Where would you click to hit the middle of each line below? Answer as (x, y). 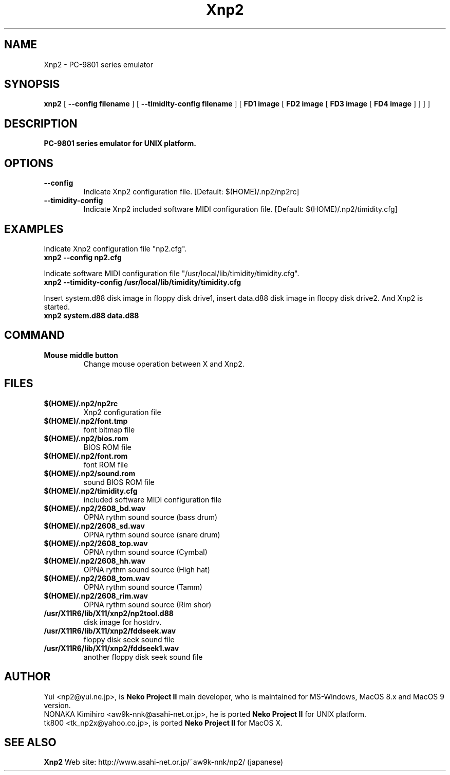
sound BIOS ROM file (119, 482)
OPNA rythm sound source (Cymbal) (145, 552)
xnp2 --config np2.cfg (83, 257)
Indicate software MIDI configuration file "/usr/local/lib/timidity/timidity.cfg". (172, 273)
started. (57, 307)
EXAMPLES (34, 229)
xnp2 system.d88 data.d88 (91, 315)
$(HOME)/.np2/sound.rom (90, 473)
